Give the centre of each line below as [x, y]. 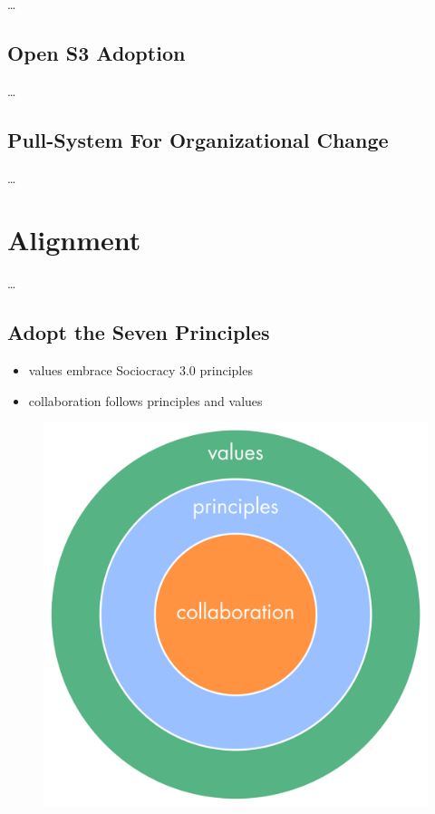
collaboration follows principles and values [145, 400]
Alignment [74, 240]
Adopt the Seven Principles [139, 332]
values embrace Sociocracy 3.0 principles [140, 370]
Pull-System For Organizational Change [198, 139]
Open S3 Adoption [97, 52]
